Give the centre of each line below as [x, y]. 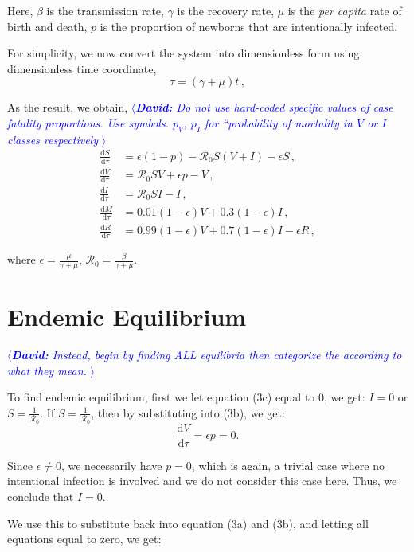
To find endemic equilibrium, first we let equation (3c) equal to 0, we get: [186, 397]
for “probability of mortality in [278, 122]
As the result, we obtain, [68, 107]
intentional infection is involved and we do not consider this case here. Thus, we [202, 481]
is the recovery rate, [226, 10]
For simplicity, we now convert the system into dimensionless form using [184, 53]
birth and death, [47, 26]
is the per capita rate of [345, 10]
